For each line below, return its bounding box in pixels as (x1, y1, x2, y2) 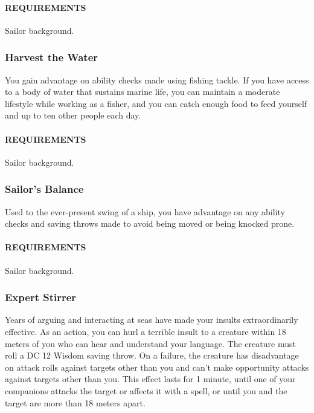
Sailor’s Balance (5, 181, 84, 197)
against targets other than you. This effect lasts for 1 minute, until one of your (5, 372, 296, 385)
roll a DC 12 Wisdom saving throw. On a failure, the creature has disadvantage (5, 349, 299, 362)
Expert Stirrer (5, 290, 77, 305)
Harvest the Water (5, 50, 98, 65)
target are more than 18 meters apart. (5, 396, 146, 409)
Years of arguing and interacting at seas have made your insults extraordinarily (5, 313, 298, 326)
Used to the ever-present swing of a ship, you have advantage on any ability (5, 205, 285, 218)
